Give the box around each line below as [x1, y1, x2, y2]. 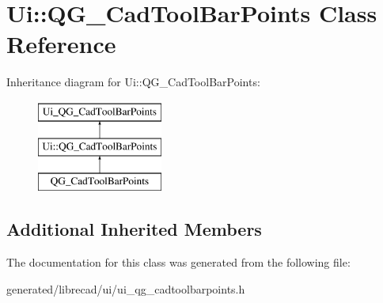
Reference [6, 28, 116, 60]
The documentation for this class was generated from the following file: [6, 254, 351, 271]
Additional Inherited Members [6, 217, 262, 241]
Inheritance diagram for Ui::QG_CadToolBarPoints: [6, 74, 260, 90]
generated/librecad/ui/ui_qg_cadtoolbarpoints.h [6, 280, 245, 297]
